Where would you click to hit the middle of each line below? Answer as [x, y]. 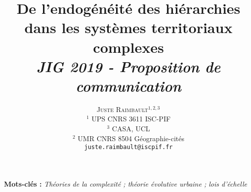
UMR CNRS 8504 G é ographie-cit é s [131, 138]
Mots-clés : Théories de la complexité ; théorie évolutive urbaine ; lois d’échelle [125, 183]
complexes [128, 47]
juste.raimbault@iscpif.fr [128, 147]
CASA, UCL [131, 129]
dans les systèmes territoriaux [128, 27]
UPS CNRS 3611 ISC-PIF [131, 119]
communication [128, 85]
